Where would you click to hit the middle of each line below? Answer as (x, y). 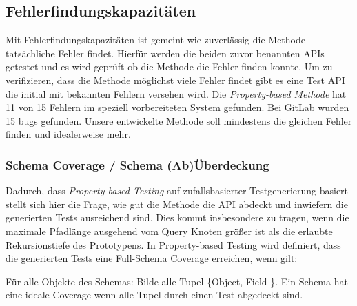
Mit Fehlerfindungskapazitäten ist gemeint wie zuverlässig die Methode (155, 40)
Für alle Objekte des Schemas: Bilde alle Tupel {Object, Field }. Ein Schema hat (177, 281)
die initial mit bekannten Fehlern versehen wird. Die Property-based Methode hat (176, 93)
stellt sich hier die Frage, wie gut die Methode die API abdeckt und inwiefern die (177, 204)
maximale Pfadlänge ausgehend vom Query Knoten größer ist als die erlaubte (169, 231)
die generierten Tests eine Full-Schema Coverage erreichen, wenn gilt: (152, 258)
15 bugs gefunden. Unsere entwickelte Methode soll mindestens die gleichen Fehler (179, 120)
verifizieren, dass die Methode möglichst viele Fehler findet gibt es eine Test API (175, 80)
